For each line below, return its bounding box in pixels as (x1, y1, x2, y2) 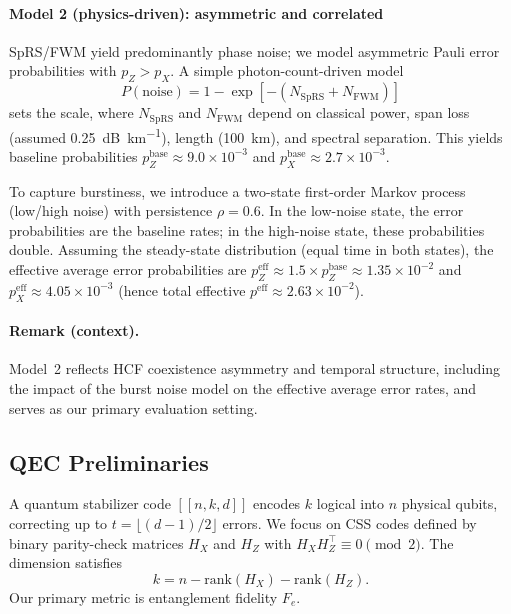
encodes (252, 493, 301, 514)
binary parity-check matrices (9, 532, 184, 553)
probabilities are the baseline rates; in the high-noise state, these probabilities (9, 219, 485, 240)
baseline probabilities (9, 145, 138, 166)
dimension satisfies (9, 552, 123, 573)
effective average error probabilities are (9, 259, 247, 280)
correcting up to (9, 513, 108, 534)
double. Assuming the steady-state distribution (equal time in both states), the (9, 239, 494, 260)
